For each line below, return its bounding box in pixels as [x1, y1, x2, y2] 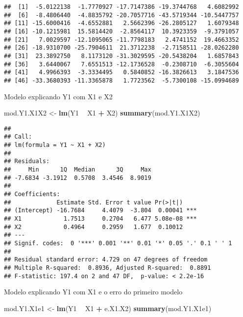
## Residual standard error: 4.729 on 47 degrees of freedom [4, 256, 208, 263]
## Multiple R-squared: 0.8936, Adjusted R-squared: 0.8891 [4, 264, 211, 271]
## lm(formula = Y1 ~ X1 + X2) [4, 142, 106, 149]
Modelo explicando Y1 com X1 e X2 [4, 91, 113, 101]
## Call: [4, 133, 32, 141]
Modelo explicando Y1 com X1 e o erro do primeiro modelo [4, 287, 183, 297]
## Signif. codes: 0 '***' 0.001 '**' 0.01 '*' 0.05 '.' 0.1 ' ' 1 [4, 239, 232, 247]
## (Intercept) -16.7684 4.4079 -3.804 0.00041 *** [4, 207, 197, 214]
